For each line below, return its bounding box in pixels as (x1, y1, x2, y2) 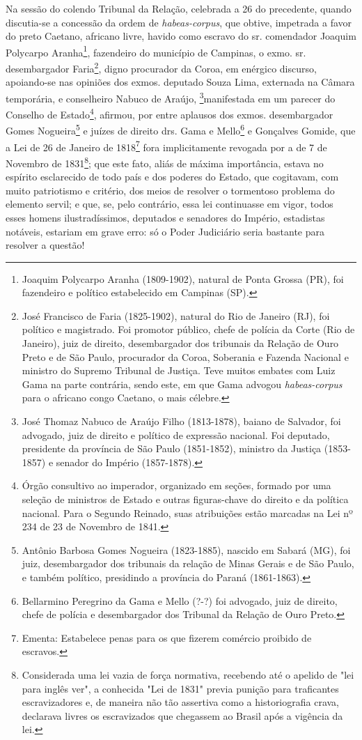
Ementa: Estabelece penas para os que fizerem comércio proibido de (22, 630, 312, 645)
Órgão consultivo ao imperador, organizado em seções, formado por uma (22, 478, 331, 493)
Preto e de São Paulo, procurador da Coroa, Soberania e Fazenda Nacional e (22, 349, 349, 364)
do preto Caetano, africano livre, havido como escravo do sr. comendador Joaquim (6, 29, 356, 43)
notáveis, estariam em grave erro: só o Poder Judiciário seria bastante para (6, 224, 324, 238)
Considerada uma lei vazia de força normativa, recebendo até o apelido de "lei (22, 667, 354, 681)
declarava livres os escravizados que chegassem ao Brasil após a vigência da (22, 708, 343, 723)
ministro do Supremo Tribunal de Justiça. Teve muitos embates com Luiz (22, 363, 336, 378)
